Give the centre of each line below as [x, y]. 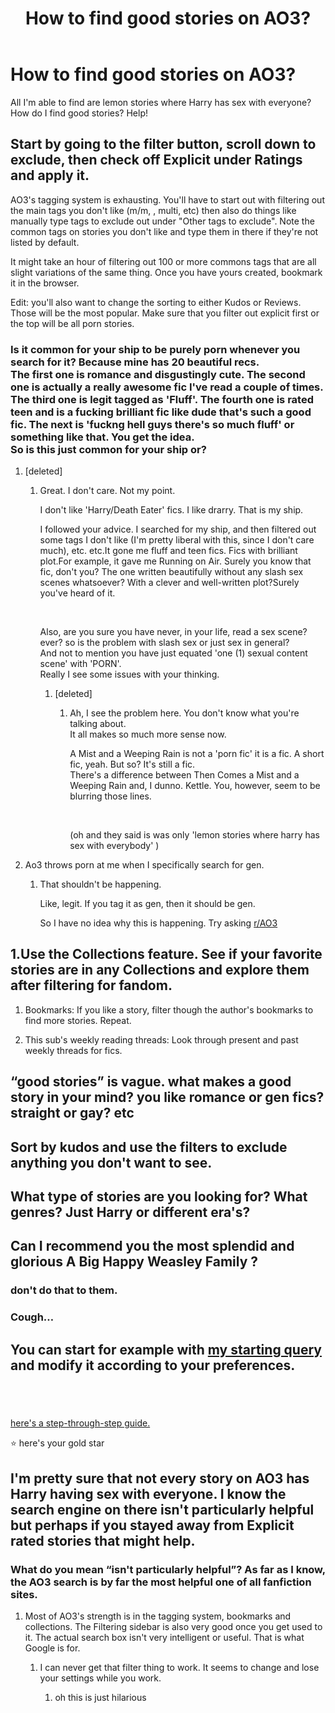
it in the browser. [45, 283]
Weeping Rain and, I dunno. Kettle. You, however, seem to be [195, 786]
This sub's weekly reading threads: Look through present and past [161, 1039]
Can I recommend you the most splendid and [152, 1246]
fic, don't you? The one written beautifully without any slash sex [171, 572]
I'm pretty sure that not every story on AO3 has [160, 1478]
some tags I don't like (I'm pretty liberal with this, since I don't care [177, 540]
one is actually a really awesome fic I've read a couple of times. [167, 387]
